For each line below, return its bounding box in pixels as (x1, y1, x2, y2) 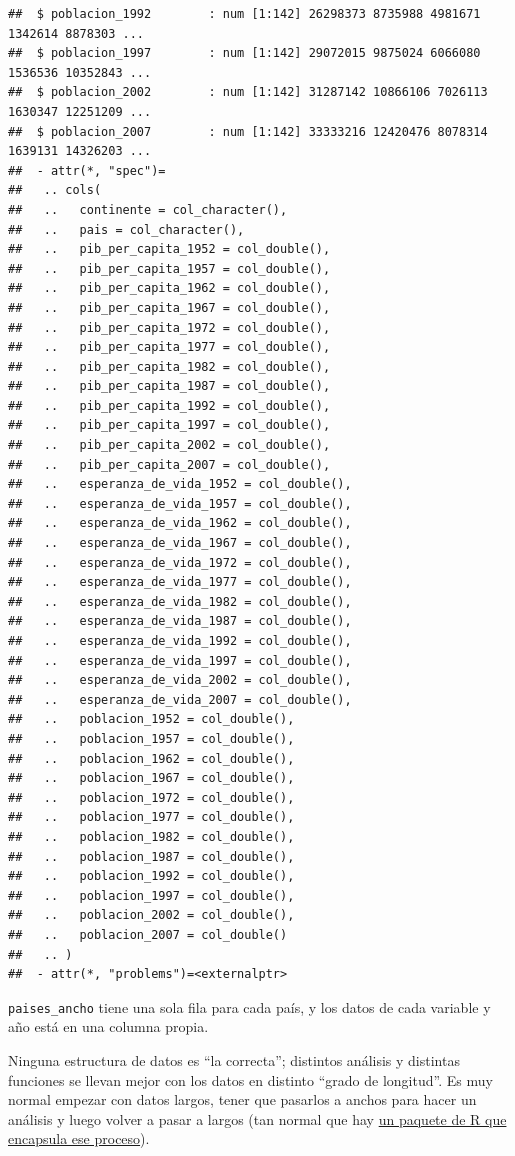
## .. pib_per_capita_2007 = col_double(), (8, 457, 331, 472)
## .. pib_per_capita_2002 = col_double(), (8, 438, 331, 453)
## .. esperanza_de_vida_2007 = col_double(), (8, 692, 352, 707)
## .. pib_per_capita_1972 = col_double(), (8, 320, 331, 335)
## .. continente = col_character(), (8, 202, 288, 217)
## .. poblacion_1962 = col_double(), (8, 751, 295, 766)
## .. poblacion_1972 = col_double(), (8, 790, 295, 805)
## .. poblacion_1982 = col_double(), (8, 829, 295, 844)
